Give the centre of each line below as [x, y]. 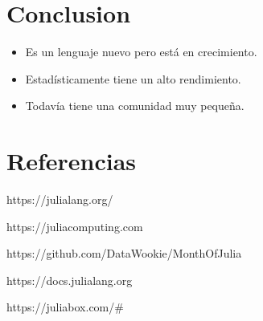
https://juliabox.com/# [65, 307]
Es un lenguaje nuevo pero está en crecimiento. [141, 52]
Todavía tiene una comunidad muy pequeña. [135, 106]
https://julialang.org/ [60, 199]
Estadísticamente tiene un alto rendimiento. [133, 78]
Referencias [72, 161]
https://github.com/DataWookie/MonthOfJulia [124, 253]
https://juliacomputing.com [75, 226]
